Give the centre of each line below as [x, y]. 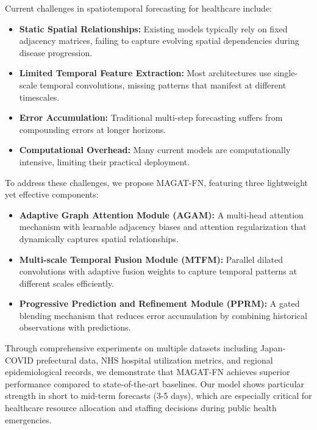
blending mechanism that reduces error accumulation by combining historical [163, 315]
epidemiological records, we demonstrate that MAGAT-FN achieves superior [148, 372]
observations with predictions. [75, 327]
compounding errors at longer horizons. [93, 129]
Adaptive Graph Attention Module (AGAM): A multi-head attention [161, 214]
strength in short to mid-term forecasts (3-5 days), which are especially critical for [158, 396]
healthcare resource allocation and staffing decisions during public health [141, 408]
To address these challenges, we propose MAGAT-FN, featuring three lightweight [157, 182]
